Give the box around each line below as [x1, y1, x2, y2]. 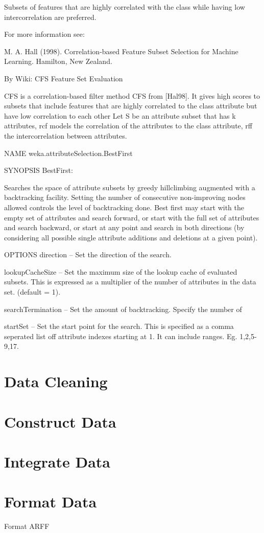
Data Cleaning [4, 371, 108, 392]
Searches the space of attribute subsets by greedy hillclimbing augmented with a [4, 182, 255, 192]
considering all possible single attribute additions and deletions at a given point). [4, 232, 258, 242]
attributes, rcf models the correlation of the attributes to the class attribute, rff [4, 120, 252, 131]
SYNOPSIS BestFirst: [4, 165, 73, 175]
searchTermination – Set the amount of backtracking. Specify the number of [4, 303, 242, 314]
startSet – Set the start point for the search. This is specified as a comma [4, 321, 234, 331]
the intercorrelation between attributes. [4, 130, 127, 141]
